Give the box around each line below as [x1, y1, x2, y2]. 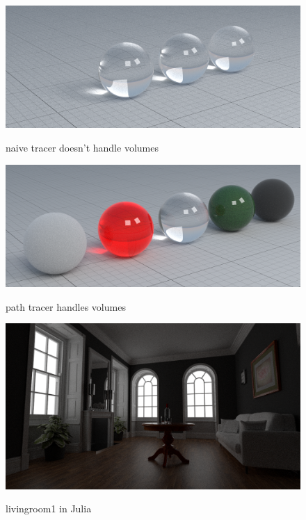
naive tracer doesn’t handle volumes [6, 140, 159, 154]
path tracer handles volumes [6, 299, 126, 314]
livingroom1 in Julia [6, 501, 92, 516]
